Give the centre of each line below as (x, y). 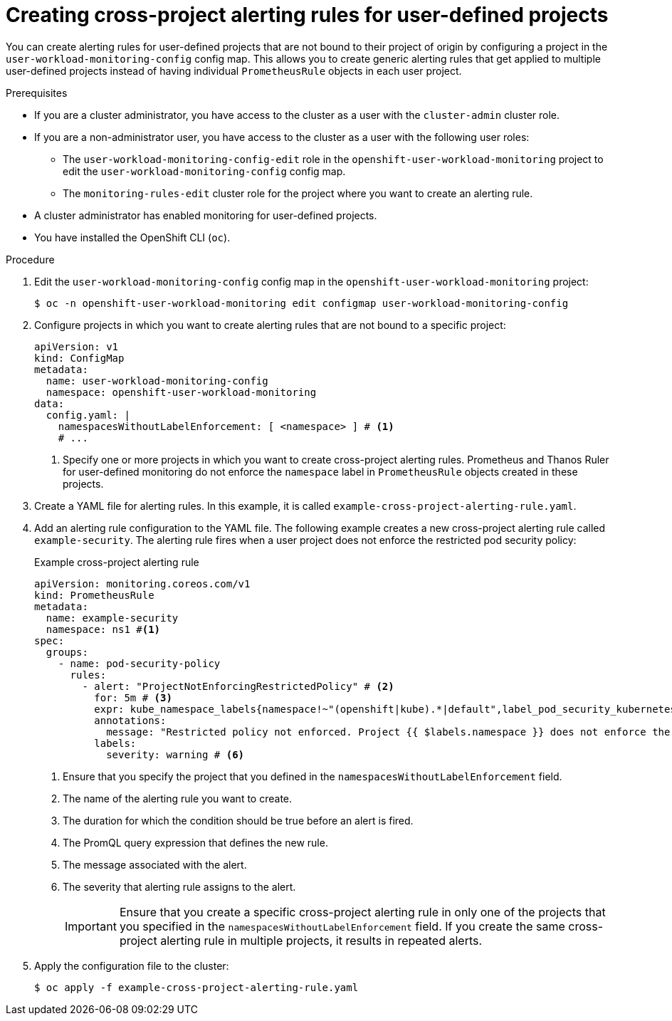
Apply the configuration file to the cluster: (132, 965)
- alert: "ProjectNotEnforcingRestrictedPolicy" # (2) (238, 686)
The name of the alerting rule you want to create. (178, 798)
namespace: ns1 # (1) (103, 629)
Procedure (30, 259)
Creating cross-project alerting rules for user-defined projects (307, 15)
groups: (67, 652)
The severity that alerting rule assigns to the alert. (179, 886)
